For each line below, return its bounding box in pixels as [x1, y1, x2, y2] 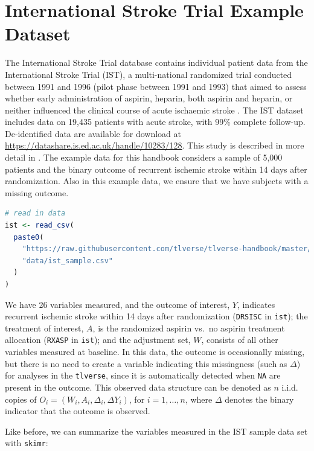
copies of [5, 392, 37, 405]
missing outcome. [5, 186, 69, 199]
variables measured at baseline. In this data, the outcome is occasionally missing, [5, 345, 305, 358]
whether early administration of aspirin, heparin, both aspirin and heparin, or [5, 92, 293, 104]
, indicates [237, 298, 275, 310]
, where [185, 392, 213, 405]
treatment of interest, [5, 321, 84, 334]
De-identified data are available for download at [5, 127, 181, 139]
